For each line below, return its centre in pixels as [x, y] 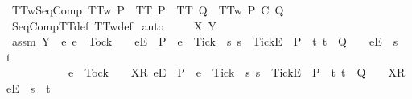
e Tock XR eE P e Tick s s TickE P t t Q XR [237, 72]
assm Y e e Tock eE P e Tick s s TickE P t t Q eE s [205, 41]
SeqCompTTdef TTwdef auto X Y [114, 25]
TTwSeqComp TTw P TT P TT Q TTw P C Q [148, 10]
